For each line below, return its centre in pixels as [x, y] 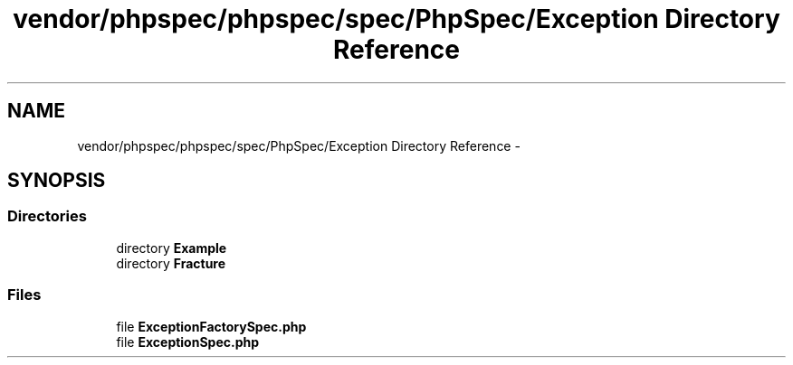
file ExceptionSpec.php [188, 342]
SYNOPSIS [57, 181]
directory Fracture [171, 263]
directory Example [172, 248]
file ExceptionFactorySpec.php [211, 326]
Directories [47, 216]
